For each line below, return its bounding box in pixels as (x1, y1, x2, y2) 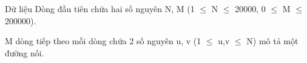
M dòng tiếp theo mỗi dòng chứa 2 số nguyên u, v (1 (5, 35, 201, 47)
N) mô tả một (246, 35, 299, 47)
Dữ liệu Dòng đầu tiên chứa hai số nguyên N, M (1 (5, 2, 195, 15)
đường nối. (5, 46, 44, 59)
